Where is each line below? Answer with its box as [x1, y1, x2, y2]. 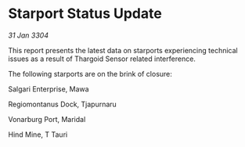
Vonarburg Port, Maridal [8, 114, 86, 124]
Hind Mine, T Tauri [8, 130, 68, 139]
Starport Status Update [8, 5, 162, 23]
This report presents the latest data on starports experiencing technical [8, 45, 238, 55]
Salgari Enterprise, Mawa [8, 84, 89, 94]
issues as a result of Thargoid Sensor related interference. [8, 54, 196, 63]
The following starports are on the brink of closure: [8, 69, 172, 78]
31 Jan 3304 [8, 30, 49, 40]
